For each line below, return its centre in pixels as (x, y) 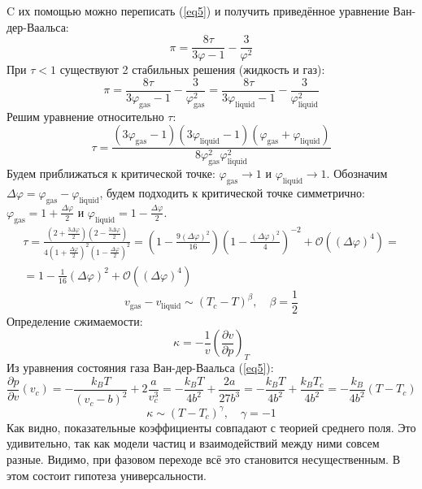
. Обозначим (357, 173)
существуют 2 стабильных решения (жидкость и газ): (192, 69)
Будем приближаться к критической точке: (111, 173)
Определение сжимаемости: (75, 320)
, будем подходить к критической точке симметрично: (232, 192)
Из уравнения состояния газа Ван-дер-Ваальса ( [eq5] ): (140, 368)
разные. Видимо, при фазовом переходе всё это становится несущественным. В (203, 459)
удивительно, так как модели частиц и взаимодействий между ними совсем (193, 443)
